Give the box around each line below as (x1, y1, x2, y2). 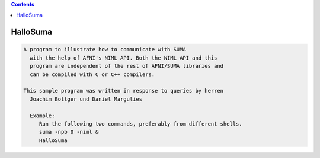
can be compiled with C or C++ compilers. (30, 71, 155, 78)
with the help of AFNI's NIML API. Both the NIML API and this (30, 54, 217, 61)
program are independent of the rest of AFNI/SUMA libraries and (30, 62, 224, 70)
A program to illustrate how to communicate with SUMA (23, 46, 186, 53)
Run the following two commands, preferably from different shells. (39, 120, 242, 127)
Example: (30, 112, 55, 119)
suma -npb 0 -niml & (39, 129, 99, 136)
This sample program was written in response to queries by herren (23, 87, 224, 94)
